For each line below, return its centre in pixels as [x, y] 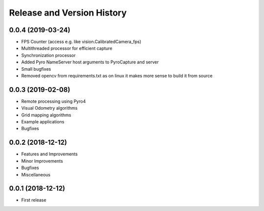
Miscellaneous [36, 174]
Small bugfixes [36, 69]
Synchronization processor [48, 55]
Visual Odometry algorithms [49, 108]
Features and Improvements [49, 154]
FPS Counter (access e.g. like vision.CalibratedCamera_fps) [81, 42]
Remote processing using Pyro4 [54, 101]
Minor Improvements [42, 161]
